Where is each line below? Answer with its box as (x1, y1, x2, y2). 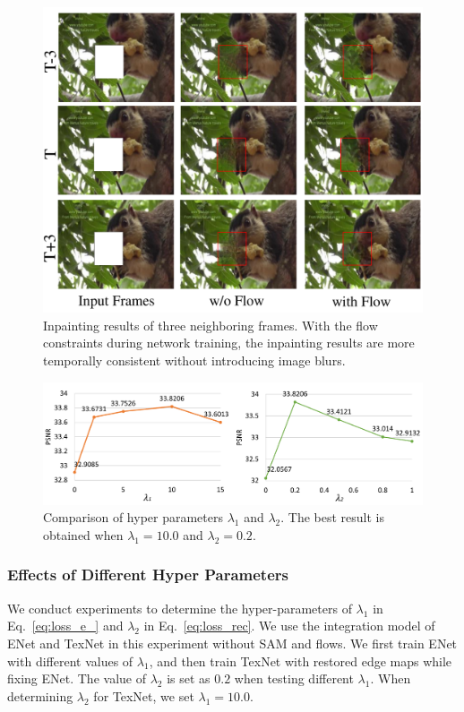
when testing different (234, 669, 354, 688)
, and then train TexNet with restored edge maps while (149, 651, 452, 670)
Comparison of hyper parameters (43, 508, 223, 527)
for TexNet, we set (93, 686, 194, 705)
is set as (167, 669, 211, 688)
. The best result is (280, 508, 385, 527)
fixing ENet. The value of (7, 669, 146, 688)
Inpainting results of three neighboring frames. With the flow (43, 315, 378, 334)
